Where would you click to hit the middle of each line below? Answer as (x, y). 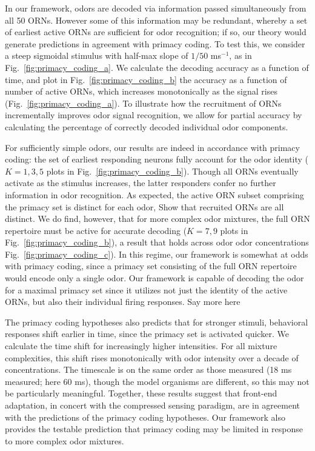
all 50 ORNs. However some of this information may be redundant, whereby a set (156, 20)
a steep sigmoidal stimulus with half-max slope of (97, 55)
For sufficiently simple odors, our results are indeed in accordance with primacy (152, 147)
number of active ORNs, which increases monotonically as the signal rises (141, 91)
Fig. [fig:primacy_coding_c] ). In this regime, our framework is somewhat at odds (157, 254)
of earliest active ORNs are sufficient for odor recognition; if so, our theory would (156, 32)
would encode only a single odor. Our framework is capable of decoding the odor (154, 278)
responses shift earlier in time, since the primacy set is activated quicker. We (147, 334)
